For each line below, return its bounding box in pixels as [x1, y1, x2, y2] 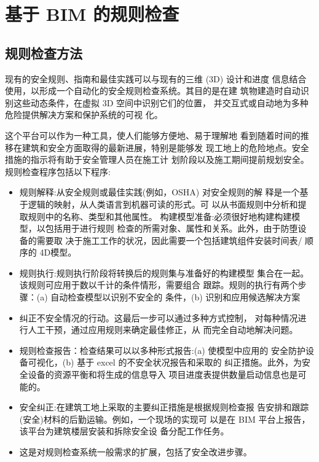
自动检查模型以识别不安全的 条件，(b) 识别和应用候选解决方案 [50, 291, 301, 303]
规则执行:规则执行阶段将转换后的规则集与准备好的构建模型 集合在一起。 [19, 266, 309, 279]
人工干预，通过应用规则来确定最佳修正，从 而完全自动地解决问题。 [28, 323, 298, 336]
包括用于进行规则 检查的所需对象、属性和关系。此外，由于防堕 [45, 222, 298, 235]
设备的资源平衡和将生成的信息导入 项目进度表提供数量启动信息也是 [28, 368, 298, 381]
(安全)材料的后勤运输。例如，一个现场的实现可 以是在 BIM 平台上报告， [19, 412, 310, 425]
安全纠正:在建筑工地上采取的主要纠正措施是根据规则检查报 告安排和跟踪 [19, 401, 309, 413]
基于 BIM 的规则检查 [5, 1, 179, 26]
